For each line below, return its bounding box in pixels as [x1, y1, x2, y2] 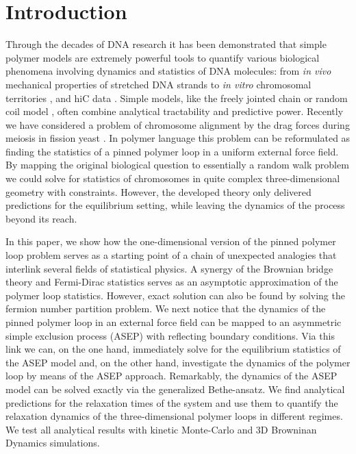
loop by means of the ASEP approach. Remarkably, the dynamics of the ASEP [5, 368, 338, 383]
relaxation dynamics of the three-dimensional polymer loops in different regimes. [5, 409, 343, 423]
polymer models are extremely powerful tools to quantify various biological [5, 50, 320, 64]
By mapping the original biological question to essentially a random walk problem [5, 157, 349, 172]
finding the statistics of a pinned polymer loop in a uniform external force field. [5, 144, 339, 158]
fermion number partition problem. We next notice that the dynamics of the [5, 301, 326, 316]
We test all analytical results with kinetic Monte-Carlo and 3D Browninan [5, 422, 317, 436]
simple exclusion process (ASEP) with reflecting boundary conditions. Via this [5, 328, 335, 342]
